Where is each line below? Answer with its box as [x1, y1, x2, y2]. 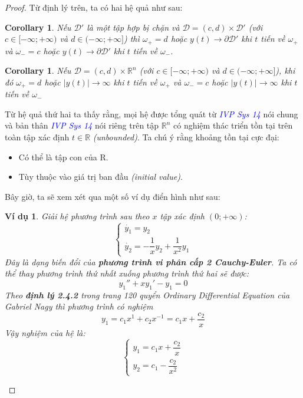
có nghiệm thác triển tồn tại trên [173, 119, 293, 131]
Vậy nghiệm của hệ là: [5, 326, 85, 338]
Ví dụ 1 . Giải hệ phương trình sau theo [5, 210, 150, 222]
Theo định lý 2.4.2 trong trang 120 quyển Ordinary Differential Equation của [5, 288, 290, 301]
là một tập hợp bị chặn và [87, 21, 180, 33]
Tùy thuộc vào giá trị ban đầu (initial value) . [18, 170, 183, 183]
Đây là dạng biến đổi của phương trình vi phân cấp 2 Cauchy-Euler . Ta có [5, 255, 297, 268]
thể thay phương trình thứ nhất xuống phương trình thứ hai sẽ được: [5, 267, 249, 279]
